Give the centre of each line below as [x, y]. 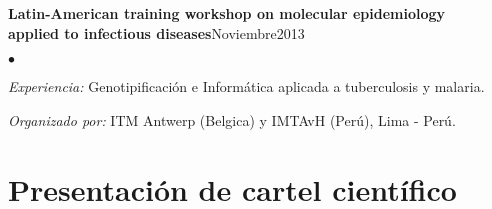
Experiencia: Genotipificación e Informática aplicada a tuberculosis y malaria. [246, 86]
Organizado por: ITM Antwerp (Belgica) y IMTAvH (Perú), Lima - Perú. [232, 119]
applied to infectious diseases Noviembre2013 [156, 32]
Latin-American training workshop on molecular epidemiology [227, 13]
